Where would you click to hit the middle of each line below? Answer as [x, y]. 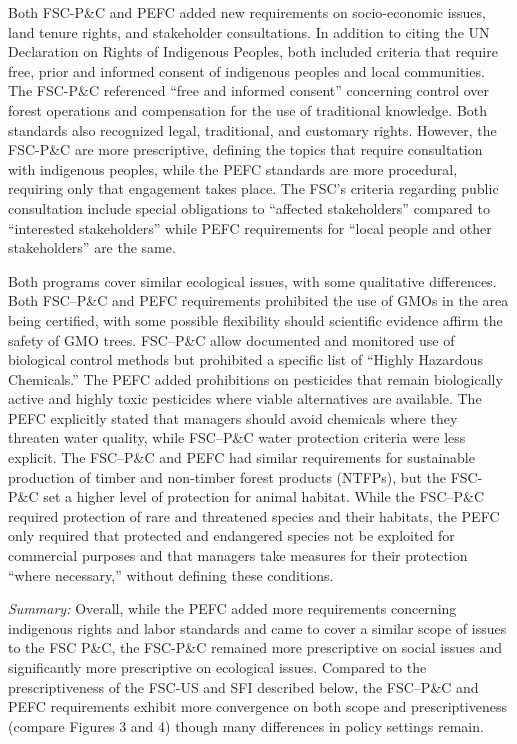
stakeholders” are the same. [92, 247]
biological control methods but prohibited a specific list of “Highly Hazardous [245, 359]
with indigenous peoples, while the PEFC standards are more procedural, [233, 168]
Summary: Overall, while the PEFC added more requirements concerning [232, 608]
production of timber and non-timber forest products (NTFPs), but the [227, 476]
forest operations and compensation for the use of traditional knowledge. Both [248, 109]
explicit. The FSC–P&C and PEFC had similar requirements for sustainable [241, 457]
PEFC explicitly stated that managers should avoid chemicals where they [233, 417]
